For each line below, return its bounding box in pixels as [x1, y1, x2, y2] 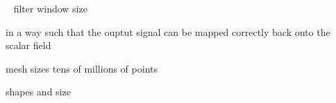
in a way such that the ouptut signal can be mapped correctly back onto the [6, 24, 330, 39]
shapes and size [6, 84, 71, 99]
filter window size [13, 1, 87, 15]
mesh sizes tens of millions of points [6, 61, 158, 75]
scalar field [6, 38, 51, 53]
